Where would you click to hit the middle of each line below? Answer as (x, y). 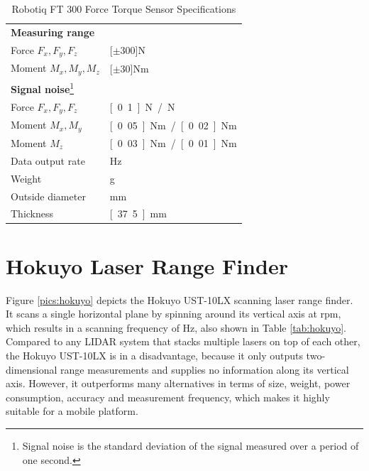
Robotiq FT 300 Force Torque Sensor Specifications (124, 9)
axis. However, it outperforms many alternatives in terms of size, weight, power (178, 383)
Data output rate (48, 160)
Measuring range (53, 32)
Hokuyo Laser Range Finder (147, 265)
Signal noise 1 (43, 88)
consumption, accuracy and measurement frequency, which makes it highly (168, 397)
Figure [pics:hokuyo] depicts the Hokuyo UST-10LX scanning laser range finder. (180, 299)
